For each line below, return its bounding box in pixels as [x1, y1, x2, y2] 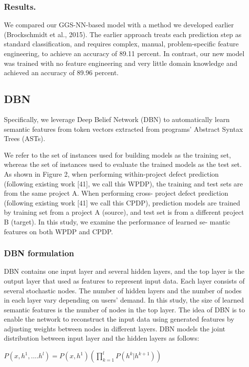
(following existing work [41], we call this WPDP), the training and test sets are [4, 178, 243, 188]
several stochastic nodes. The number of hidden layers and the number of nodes [4, 285, 242, 295]
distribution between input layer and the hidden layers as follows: [4, 333, 199, 343]
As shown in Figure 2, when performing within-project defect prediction [4, 168, 219, 179]
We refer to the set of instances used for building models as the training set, [4, 149, 231, 160]
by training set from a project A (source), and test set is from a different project [4, 207, 244, 217]
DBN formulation [4, 247, 75, 259]
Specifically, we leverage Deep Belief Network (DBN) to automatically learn [4, 114, 230, 124]
